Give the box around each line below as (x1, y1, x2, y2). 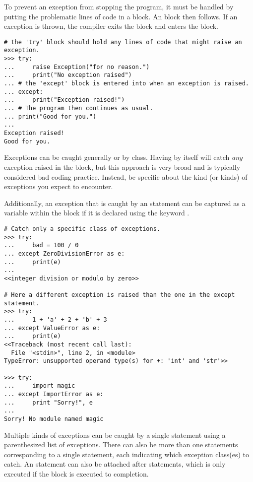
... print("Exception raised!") (4, 96, 125, 104)
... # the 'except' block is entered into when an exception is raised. (4, 80, 249, 87)
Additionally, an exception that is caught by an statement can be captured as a (4, 198, 246, 208)
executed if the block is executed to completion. (4, 469, 149, 479)
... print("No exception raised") (4, 71, 132, 79)
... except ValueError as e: (4, 324, 100, 332)
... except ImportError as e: (4, 391, 104, 398)
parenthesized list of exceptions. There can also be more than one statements (4, 439, 238, 450)
